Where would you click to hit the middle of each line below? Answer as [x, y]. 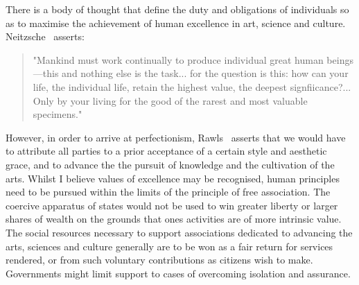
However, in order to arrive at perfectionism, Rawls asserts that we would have [176, 137]
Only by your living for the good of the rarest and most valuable [170, 100]
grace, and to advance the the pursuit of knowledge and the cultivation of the [170, 164]
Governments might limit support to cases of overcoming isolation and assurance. [178, 273]
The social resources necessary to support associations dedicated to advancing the [179, 232]
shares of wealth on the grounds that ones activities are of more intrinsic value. [174, 219]
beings [340, 59]
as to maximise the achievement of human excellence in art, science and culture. [176, 23]
